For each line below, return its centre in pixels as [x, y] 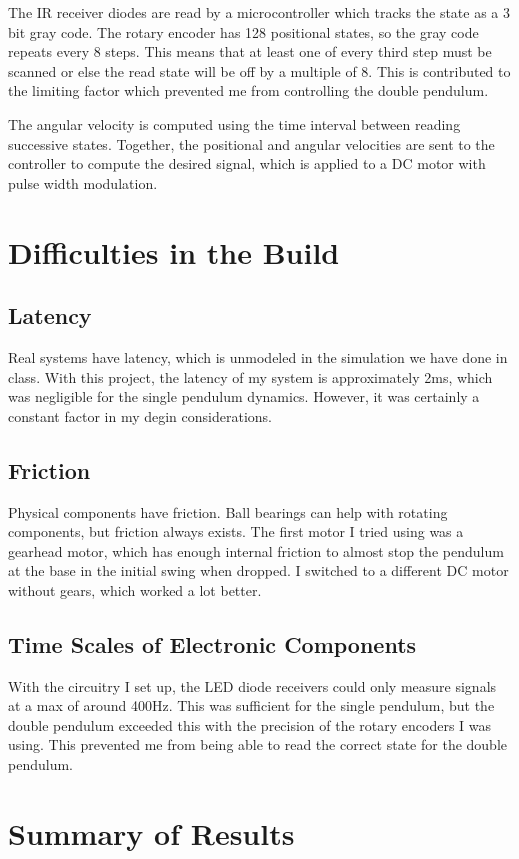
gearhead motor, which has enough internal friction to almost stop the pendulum [256, 550]
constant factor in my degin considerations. [140, 415]
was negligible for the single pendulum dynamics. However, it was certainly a [244, 396]
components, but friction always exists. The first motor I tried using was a [236, 531]
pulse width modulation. [83, 182]
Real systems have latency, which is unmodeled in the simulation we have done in [258, 356]
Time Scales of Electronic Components [212, 643]
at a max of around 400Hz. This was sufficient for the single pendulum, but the [251, 705]
